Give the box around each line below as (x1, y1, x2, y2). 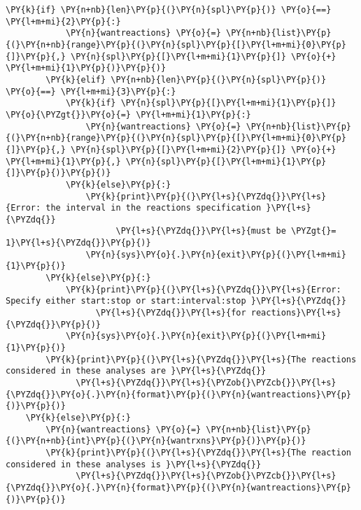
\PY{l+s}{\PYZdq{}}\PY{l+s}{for (95, 308, 246, 318)
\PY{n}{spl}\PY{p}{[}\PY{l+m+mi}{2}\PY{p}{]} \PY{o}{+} (71, 144, 337, 155)
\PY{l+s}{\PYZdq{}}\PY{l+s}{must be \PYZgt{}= (115, 226, 337, 236)
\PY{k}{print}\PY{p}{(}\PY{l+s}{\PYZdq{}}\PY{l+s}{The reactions (45, 354, 357, 364)
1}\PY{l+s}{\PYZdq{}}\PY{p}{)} (6, 238, 151, 248)
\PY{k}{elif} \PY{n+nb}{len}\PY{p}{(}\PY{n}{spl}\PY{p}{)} (45, 74, 327, 85)
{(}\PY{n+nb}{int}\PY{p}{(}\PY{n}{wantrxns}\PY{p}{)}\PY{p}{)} (6, 436, 306, 446)
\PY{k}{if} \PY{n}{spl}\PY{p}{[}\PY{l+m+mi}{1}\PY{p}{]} (65, 98, 337, 108)
